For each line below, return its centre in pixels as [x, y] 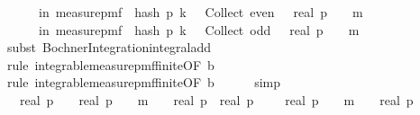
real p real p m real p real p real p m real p [216, 99]
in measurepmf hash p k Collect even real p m [201, 12]
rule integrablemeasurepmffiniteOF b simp [144, 82]
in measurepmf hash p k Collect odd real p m [199, 29]
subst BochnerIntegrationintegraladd [109, 47]
